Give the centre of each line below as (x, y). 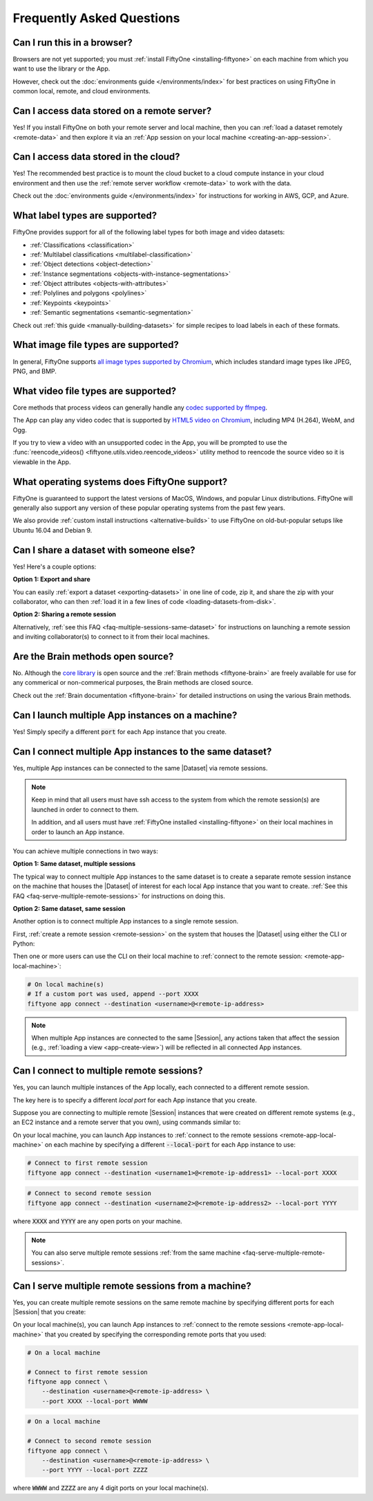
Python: (24, 943)
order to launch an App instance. (78, 832)
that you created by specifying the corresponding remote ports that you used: (155, 1334)
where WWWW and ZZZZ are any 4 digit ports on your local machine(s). (111, 1488)
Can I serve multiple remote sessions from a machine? (132, 1286)
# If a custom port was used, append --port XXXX (113, 994)
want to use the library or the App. (61, 68)
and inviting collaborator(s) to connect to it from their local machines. (111, 637)
